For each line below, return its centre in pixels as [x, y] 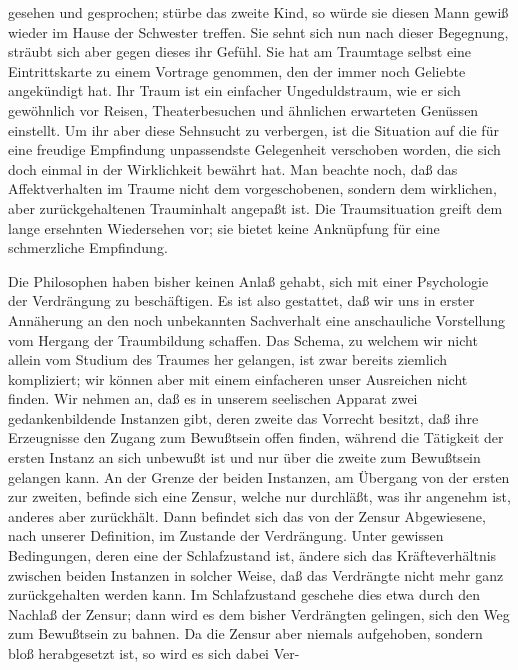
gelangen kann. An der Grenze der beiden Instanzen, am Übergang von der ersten [259, 476]
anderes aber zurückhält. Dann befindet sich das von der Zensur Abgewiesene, [247, 515]
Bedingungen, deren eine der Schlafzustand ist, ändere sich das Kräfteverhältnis [252, 555]
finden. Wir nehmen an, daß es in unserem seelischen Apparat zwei [213, 398]
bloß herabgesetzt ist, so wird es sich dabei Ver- [154, 653]
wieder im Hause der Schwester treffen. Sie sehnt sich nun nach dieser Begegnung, [258, 31]
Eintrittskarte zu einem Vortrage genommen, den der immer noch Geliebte [237, 70]
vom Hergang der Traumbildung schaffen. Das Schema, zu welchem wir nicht [243, 339]
